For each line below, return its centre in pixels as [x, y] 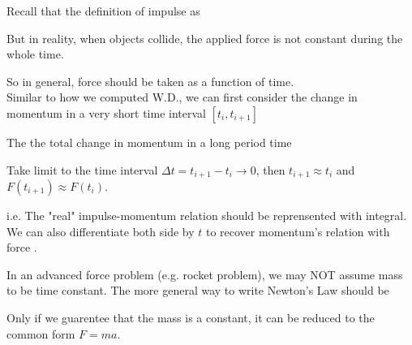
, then [270, 169]
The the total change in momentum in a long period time [149, 142]
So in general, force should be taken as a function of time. [150, 81]
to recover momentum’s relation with [298, 231]
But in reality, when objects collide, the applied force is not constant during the [205, 38]
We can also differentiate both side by [101, 231]
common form [41, 333]
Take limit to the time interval [82, 169]
